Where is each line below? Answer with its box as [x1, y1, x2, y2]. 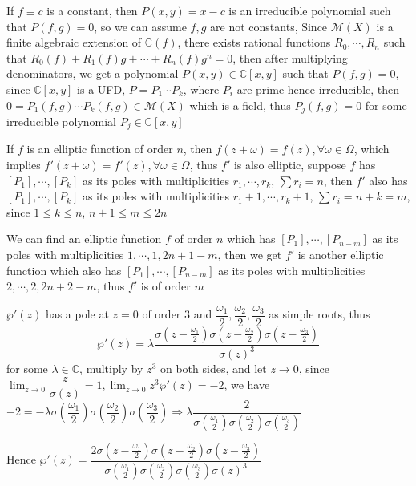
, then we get [217, 246, 282, 263]
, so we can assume [94, 18, 187, 34]
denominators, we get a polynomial [6, 65, 179, 82]
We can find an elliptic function [6, 230, 162, 247]
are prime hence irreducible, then [236, 80, 400, 97]
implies [6, 156, 41, 173]
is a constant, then [46, 2, 138, 18]
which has [227, 230, 276, 247]
